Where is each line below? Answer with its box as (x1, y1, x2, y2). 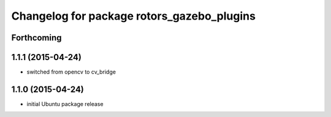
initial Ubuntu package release (26, 100, 104, 107)
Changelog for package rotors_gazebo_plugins (11, 9, 256, 23)
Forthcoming (11, 32, 62, 43)
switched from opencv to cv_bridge (26, 68, 116, 76)
